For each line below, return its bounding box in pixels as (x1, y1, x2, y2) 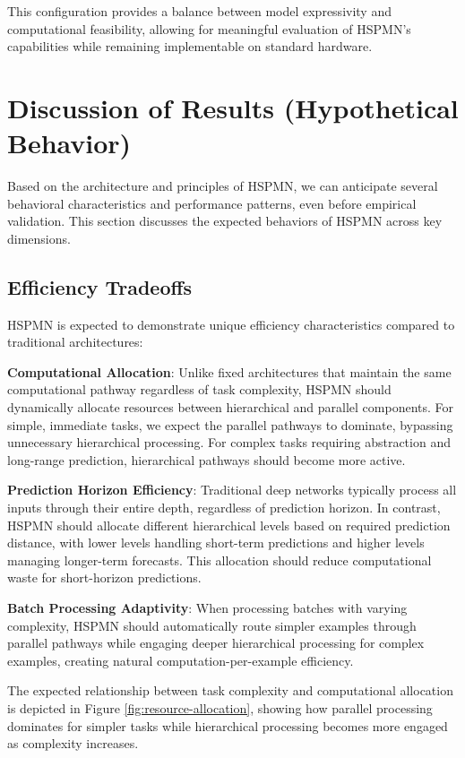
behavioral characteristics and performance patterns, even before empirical (7, 194, 417, 212)
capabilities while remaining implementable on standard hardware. (7, 37, 373, 56)
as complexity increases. (7, 734, 139, 753)
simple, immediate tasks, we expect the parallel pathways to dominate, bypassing (7, 415, 453, 434)
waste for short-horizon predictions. (7, 568, 202, 587)
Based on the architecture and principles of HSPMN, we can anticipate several (7, 177, 438, 195)
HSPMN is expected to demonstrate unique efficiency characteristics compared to (7, 314, 455, 333)
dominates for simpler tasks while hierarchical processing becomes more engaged (7, 716, 448, 735)
